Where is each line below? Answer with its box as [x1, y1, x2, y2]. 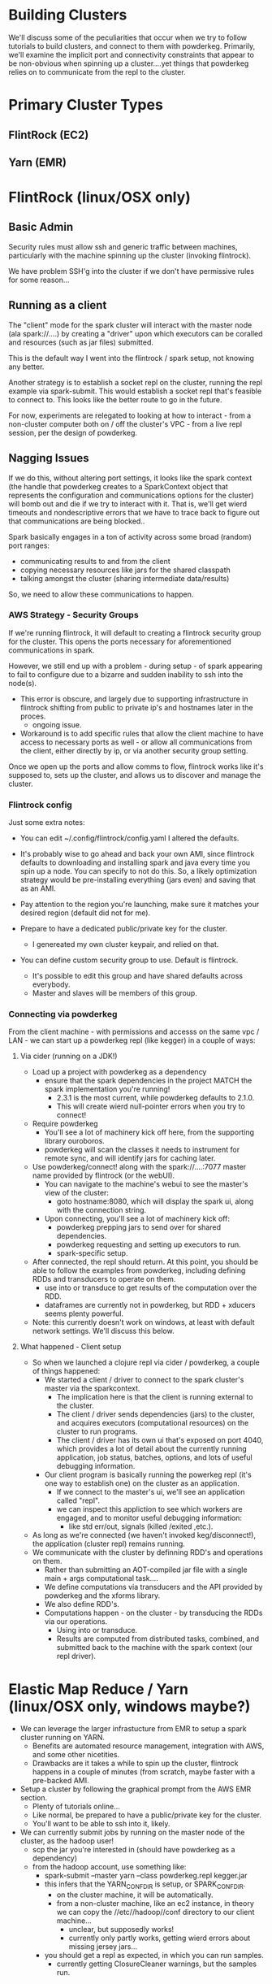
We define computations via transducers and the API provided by [44, 1582, 263, 1592]
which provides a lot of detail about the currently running [56, 1444, 248, 1454]
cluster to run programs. [56, 1426, 138, 1436]
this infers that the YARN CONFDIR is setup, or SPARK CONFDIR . [44, 1879, 246, 1891]
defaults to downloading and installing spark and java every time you [19, 857, 250, 867]
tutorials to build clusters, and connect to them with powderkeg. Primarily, [8, 41, 256, 50]
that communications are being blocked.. [8, 516, 145, 526]
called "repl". [56, 1496, 100, 1505]
